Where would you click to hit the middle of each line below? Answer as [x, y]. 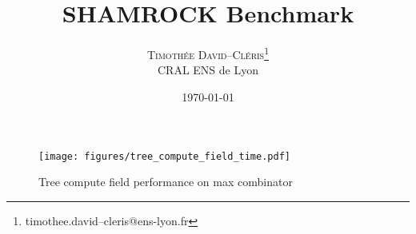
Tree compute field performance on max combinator [166, 182]
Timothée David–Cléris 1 [208, 53]
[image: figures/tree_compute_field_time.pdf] [164, 156]
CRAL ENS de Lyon [208, 70]
